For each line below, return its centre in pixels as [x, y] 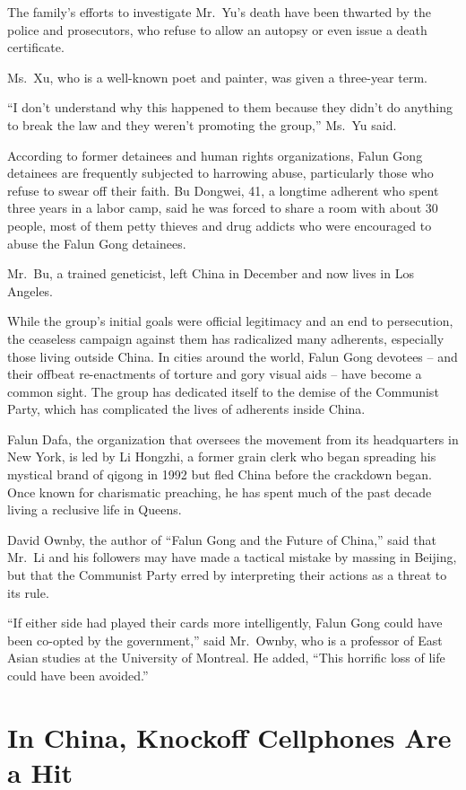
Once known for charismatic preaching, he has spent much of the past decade [220, 492]
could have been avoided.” [78, 675]
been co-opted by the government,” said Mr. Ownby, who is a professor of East [225, 640]
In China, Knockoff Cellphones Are [229, 737]
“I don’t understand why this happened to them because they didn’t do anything [230, 107]
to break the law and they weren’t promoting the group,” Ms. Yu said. [202, 124]
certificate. [36, 47]
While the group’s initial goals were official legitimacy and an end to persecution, [230, 321]
